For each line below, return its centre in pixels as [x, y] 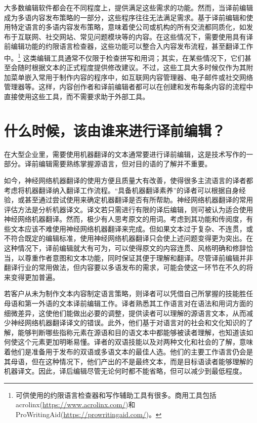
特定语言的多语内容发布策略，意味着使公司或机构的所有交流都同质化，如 [128, 27]
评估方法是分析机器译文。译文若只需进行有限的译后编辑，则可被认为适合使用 [128, 209]
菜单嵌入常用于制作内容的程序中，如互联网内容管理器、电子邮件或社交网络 [132, 77]
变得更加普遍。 [35, 277]
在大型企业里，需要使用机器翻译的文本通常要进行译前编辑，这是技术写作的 [125, 154]
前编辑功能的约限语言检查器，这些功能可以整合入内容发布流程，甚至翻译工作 [128, 46]
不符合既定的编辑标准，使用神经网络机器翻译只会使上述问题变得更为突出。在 [128, 238]
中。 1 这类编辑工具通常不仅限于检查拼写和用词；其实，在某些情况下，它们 [124, 57]
